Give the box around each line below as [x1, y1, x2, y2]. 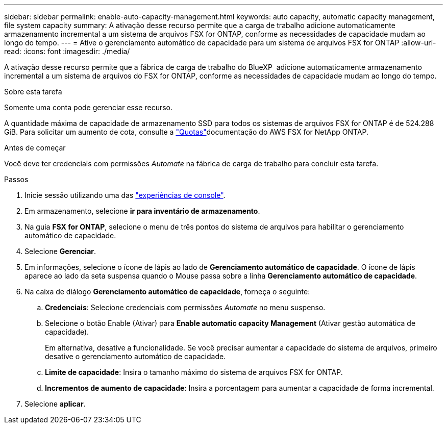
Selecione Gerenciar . [24, 247, 96, 256]
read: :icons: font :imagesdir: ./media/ [4, 47, 130, 56]
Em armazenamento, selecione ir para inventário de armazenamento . [24, 207, 260, 215]
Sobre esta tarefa [4, 87, 62, 96]
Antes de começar [4, 143, 66, 152]
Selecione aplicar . [24, 399, 86, 408]
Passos [4, 175, 29, 184]
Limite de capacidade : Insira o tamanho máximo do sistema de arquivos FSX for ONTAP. [45, 368, 343, 376]
